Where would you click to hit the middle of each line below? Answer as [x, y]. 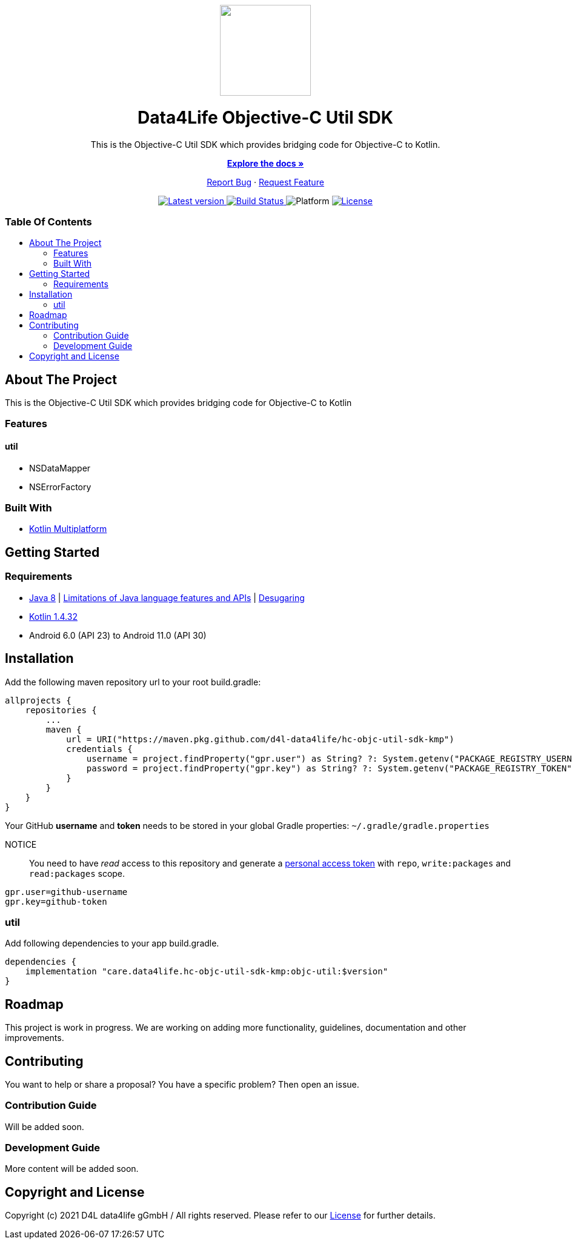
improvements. [35, 1038]
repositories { [61, 710]
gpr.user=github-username [66, 892]
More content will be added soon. [72, 1169]
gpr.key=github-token [56, 901]
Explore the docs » [265, 163]
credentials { [99, 749]
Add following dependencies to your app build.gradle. [112, 943]
